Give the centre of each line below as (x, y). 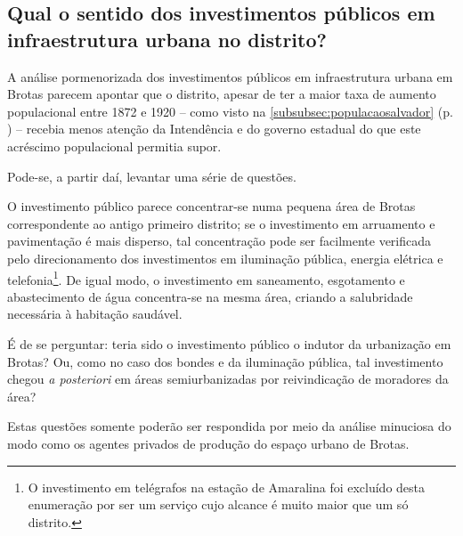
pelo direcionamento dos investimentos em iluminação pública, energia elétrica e (225, 258)
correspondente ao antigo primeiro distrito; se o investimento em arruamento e (221, 223)
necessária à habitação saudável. (95, 314)
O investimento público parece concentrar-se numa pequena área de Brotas (211, 206)
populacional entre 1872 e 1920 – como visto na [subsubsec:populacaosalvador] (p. (230, 111)
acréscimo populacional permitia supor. (114, 146)
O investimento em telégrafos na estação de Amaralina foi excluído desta (227, 487)
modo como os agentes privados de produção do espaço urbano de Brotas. (208, 443)
